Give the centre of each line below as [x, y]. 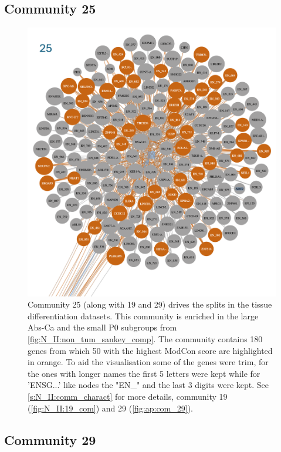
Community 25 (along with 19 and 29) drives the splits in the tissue [150, 304]
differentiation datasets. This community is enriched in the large [143, 316]
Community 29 [50, 439]
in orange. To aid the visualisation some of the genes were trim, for [148, 362]
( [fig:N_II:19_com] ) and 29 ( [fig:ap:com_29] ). [110, 408]
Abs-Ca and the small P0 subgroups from [102, 327]
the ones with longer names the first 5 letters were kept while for [144, 373]
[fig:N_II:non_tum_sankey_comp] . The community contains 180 [145, 339]
